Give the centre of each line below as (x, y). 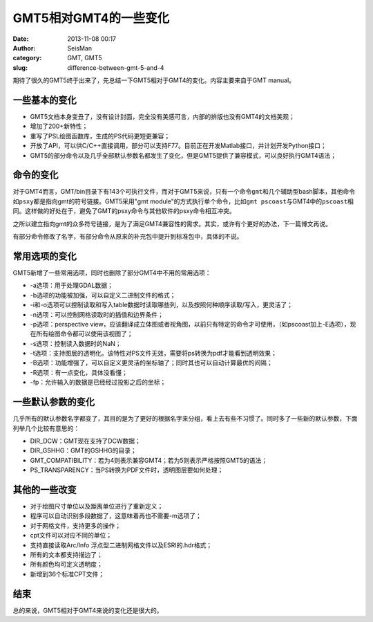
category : (27, 58)
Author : (24, 48)
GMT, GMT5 (85, 58)
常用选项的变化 (45, 256)
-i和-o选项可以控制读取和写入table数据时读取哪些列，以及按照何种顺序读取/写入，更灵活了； (162, 305)
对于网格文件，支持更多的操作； (75, 525)
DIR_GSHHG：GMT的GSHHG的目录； (84, 450)
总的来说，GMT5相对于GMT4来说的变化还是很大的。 (88, 610)
